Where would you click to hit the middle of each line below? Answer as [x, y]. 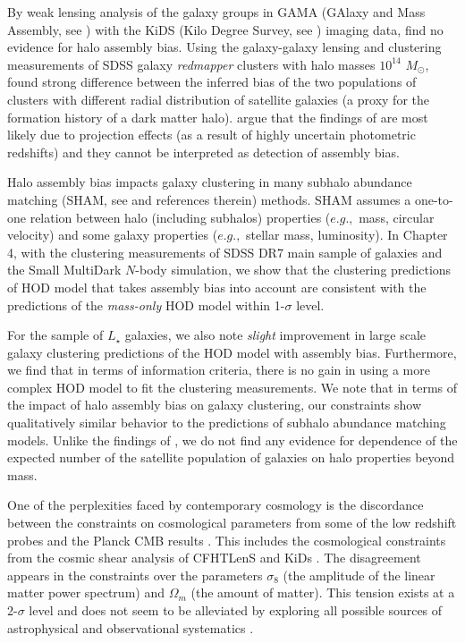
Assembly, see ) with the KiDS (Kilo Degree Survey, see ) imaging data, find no [225, 29]
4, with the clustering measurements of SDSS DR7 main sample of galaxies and [225, 252]
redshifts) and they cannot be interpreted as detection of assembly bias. [203, 152]
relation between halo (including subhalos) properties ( [180, 217]
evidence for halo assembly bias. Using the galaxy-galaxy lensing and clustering [224, 47]
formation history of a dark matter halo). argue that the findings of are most [218, 117]
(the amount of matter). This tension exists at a [323, 592]
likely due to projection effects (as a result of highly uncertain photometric [211, 135]
